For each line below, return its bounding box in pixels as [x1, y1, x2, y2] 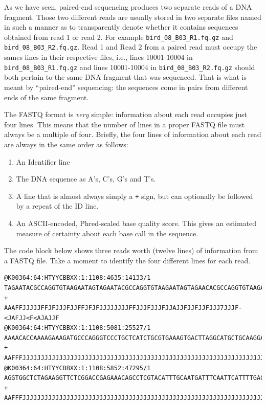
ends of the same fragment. [4, 92, 89, 102]
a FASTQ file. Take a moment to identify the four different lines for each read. [4, 255, 251, 265]
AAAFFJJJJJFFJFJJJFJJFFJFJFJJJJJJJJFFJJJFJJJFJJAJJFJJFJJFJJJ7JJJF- [4, 304, 242, 312]
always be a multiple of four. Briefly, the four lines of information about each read [4, 129, 261, 140]
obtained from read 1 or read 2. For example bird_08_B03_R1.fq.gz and [4, 31, 233, 42]
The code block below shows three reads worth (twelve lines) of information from [4, 245, 258, 256]
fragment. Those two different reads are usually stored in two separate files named [4, 11, 261, 22]
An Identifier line [16, 156, 70, 167]
